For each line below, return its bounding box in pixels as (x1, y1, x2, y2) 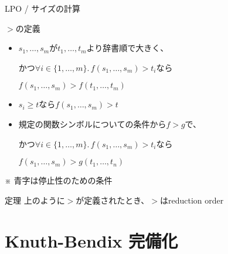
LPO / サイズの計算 (5, 2, 81, 14)
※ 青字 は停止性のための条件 (5, 174, 113, 187)
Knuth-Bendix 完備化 (5, 228, 178, 252)
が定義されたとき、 (76, 194, 149, 206)
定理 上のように (5, 194, 65, 206)
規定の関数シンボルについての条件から (18, 117, 166, 130)
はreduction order (160, 194, 224, 206)
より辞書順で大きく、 (86, 42, 169, 54)
